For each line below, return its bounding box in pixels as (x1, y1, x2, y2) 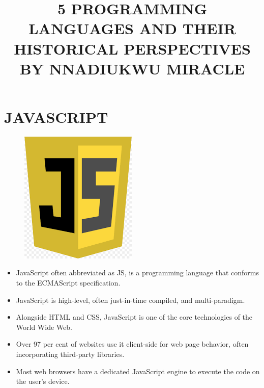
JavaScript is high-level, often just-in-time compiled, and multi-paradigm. (16, 294, 245, 305)
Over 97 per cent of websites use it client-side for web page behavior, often (16, 339, 249, 349)
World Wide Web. (16, 321, 72, 332)
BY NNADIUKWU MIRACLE (19, 58, 245, 79)
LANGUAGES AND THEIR (28, 18, 236, 39)
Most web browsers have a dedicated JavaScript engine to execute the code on (16, 366, 260, 376)
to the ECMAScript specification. (16, 277, 121, 288)
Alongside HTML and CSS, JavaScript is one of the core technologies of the (16, 312, 253, 322)
